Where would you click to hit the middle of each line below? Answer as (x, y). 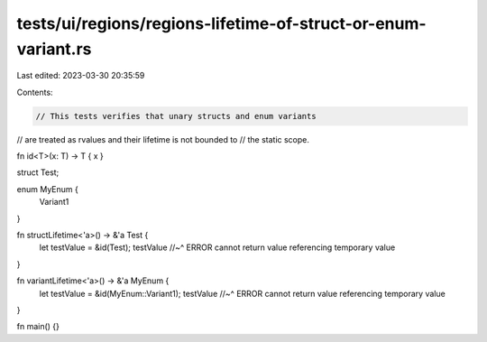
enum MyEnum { (47, 189)
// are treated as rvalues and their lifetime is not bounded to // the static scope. (163, 139)
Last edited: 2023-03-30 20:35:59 (81, 76)
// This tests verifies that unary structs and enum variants (176, 116)
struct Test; (38, 172)
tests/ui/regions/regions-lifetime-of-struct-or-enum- (222, 23)
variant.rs (54, 49)
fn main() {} (38, 327)
